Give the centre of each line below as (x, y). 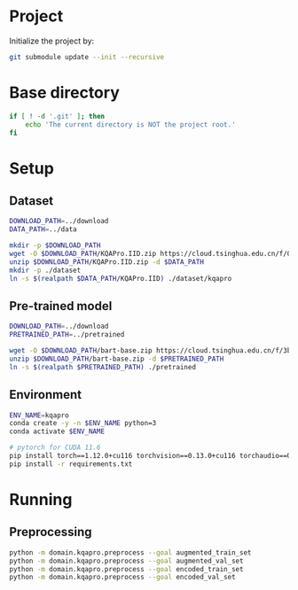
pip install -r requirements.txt (71, 464)
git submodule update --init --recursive (87, 57)
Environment (46, 395)
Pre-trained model (61, 306)
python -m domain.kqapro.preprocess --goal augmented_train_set (130, 552)
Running (41, 499)
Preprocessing (51, 532)
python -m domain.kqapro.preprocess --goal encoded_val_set (123, 578)
